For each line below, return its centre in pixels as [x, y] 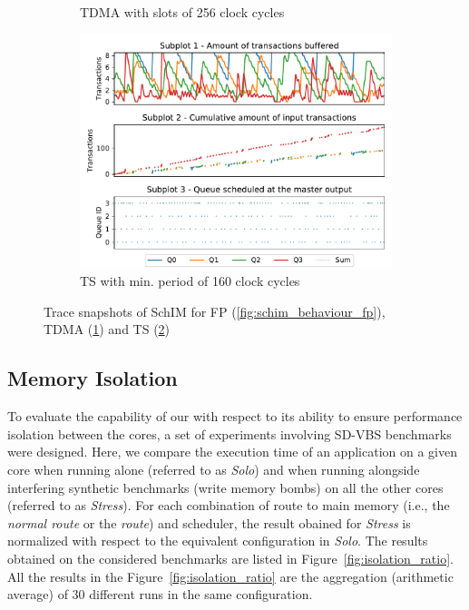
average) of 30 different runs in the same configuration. [160, 594]
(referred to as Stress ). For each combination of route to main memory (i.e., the [229, 505]
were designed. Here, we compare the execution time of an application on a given [232, 452]
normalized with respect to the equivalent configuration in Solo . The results [218, 541]
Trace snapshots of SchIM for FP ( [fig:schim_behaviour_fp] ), [215, 311]
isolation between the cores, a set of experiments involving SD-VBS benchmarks [230, 433]
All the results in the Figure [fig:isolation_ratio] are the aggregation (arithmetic [230, 576]
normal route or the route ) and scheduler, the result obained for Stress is [209, 522]
